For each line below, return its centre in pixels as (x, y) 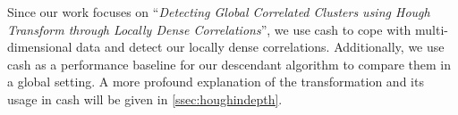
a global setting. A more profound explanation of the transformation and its (216, 82)
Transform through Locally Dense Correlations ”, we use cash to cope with (209, 29)
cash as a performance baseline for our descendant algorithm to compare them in (229, 64)
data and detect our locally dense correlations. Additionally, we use (260, 47)
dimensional (40, 47)
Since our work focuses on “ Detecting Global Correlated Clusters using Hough (219, 12)
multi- (432, 29)
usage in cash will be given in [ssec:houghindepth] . (145, 99)
